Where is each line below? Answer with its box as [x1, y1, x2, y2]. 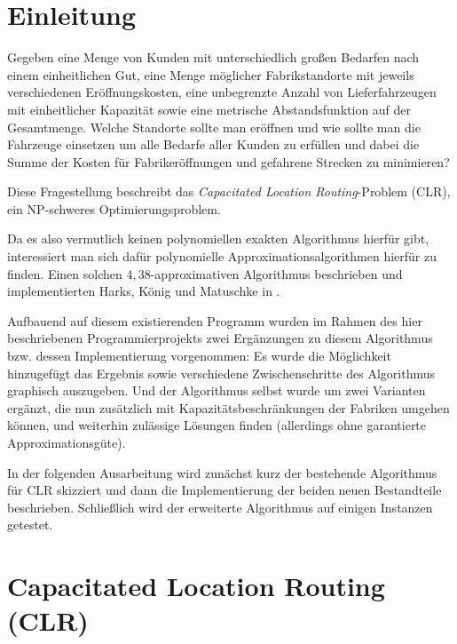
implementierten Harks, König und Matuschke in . [7, 282, 280, 300]
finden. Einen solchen [7, 264, 122, 282]
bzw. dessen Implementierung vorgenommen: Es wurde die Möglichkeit [7, 346, 391, 365]
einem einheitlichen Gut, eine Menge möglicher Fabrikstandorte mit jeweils [7, 65, 414, 83]
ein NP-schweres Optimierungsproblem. [7, 199, 221, 218]
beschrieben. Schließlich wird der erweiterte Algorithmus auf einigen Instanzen [7, 497, 433, 516]
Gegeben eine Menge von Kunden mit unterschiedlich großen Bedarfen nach [7, 48, 420, 67]
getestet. [7, 515, 53, 534]
